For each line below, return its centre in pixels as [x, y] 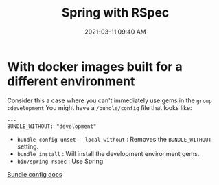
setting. [28, 146]
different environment [71, 81]
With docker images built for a [95, 66]
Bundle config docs [35, 174]
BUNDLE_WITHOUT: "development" [52, 126]
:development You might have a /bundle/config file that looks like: [100, 107]
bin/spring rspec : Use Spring [60, 161]
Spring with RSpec [115, 13]
